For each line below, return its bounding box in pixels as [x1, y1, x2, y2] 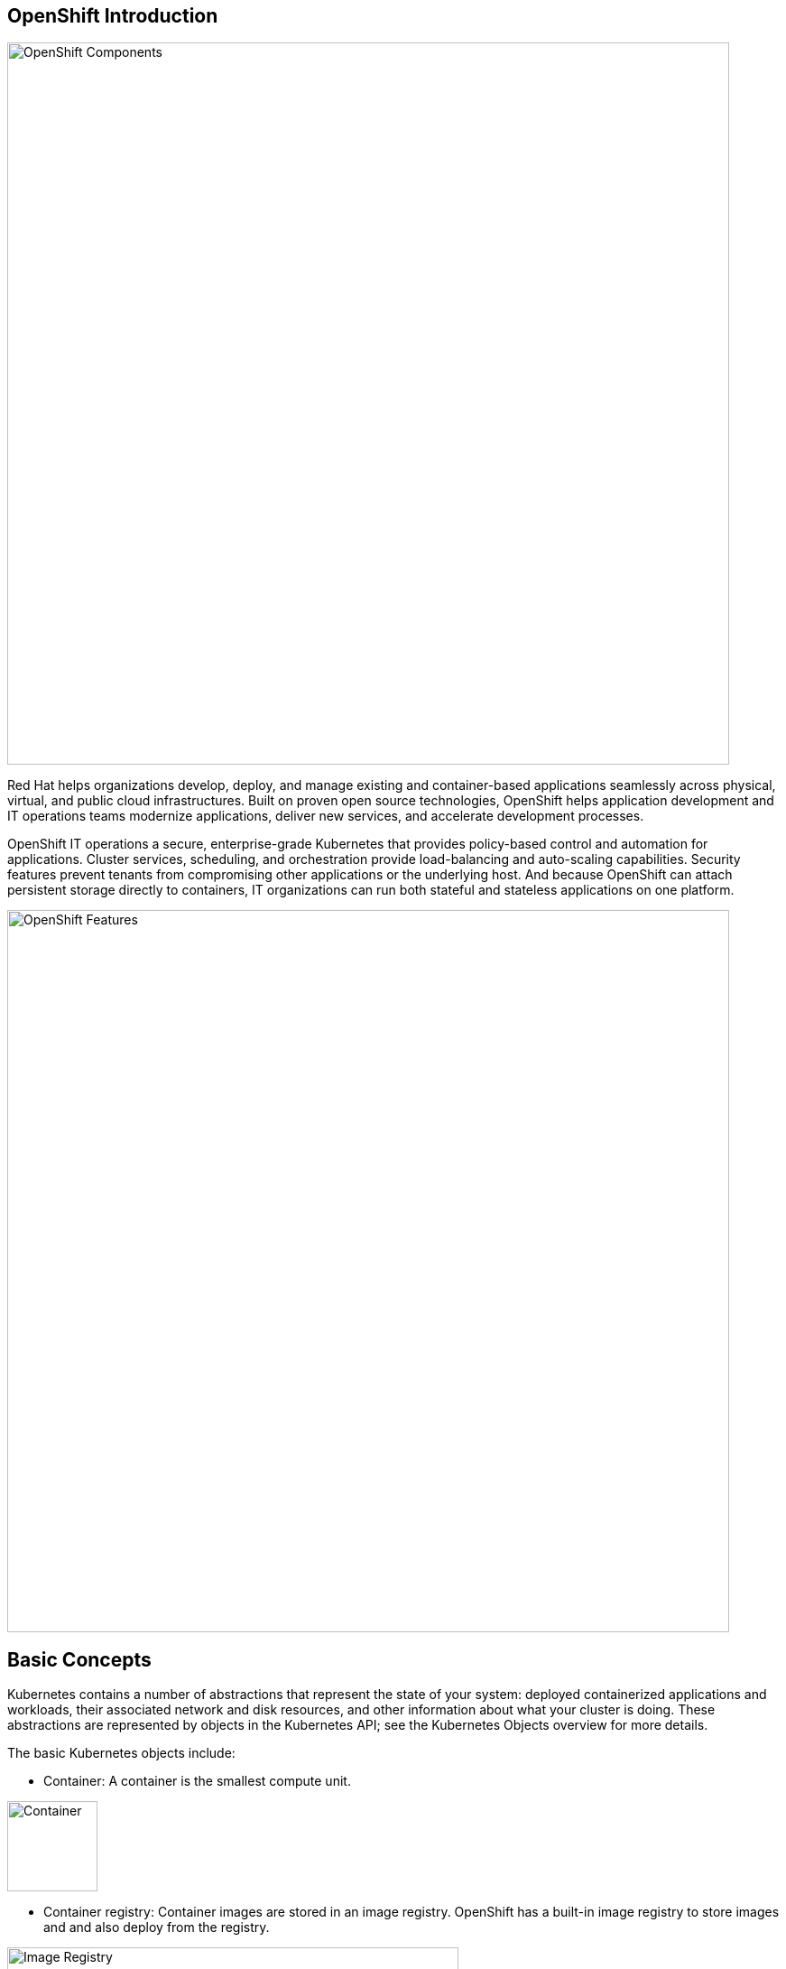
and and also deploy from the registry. [43, 1919, 270, 1936]
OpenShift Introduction [7, 5, 218, 27]
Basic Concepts [7, 1648, 152, 1671]
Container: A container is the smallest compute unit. [43, 1773, 351, 1789]
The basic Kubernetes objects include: [7, 1745, 236, 1761]
